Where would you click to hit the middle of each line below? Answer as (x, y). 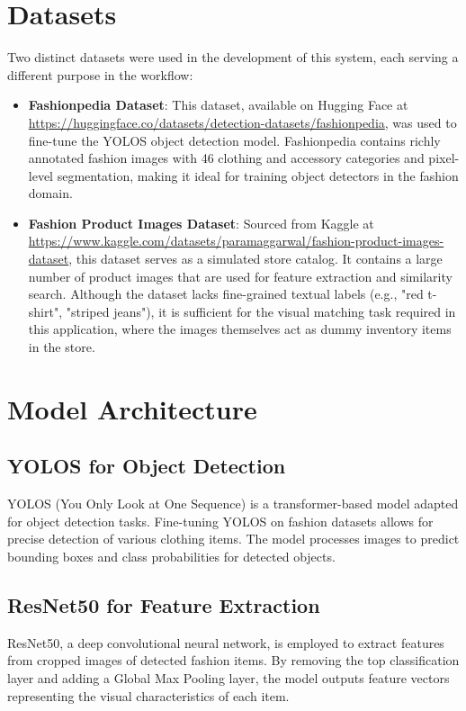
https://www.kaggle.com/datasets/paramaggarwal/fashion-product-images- (236, 241)
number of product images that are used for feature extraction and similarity (240, 276)
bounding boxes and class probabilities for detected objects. (171, 556)
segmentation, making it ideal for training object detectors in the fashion (258, 175)
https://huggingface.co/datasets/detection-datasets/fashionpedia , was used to (242, 122)
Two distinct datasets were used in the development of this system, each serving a (233, 57)
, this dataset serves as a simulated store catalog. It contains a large (255, 259)
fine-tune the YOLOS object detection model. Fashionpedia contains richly (234, 140)
